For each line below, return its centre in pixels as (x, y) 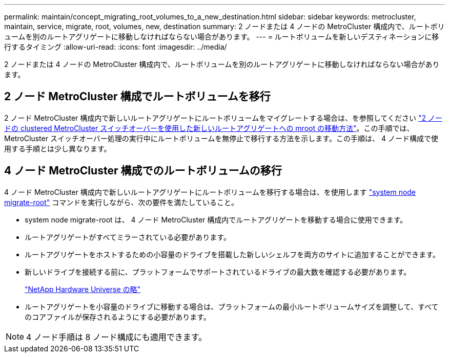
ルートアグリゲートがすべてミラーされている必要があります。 (128, 237)
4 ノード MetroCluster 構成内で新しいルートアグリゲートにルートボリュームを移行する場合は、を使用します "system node (210, 192)
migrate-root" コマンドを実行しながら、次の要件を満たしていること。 (121, 202)
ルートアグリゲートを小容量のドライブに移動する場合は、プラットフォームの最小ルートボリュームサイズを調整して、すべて (232, 306)
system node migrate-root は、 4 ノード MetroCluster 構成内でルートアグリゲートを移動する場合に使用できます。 (216, 219)
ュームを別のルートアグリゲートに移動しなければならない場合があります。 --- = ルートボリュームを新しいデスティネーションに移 (222, 37)
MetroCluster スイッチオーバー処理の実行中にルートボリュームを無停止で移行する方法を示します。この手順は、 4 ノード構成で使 (221, 138)
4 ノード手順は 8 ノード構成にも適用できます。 (117, 337)
